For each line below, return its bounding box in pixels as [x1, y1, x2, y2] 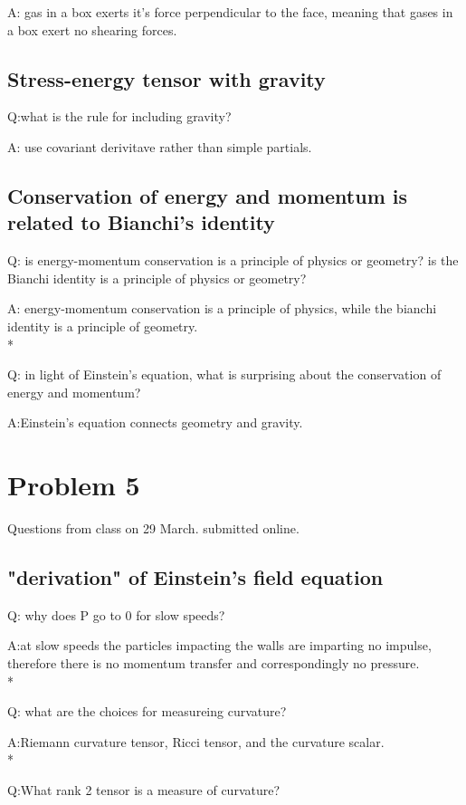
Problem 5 [7, 466, 140, 503]
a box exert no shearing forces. [7, 20, 177, 39]
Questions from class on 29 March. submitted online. [7, 519, 300, 538]
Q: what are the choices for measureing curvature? [7, 702, 287, 721]
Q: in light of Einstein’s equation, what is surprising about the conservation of [7, 365, 442, 384]
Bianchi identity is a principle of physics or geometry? [7, 268, 307, 287]
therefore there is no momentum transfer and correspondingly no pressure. [7, 654, 420, 673]
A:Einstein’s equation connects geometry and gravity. [7, 413, 303, 432]
